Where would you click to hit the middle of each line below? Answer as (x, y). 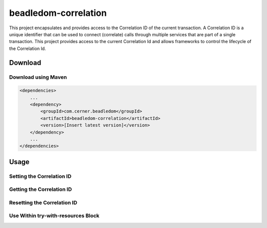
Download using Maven (38, 77)
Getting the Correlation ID (41, 189)
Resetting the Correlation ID (43, 202)
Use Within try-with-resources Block (54, 216)
